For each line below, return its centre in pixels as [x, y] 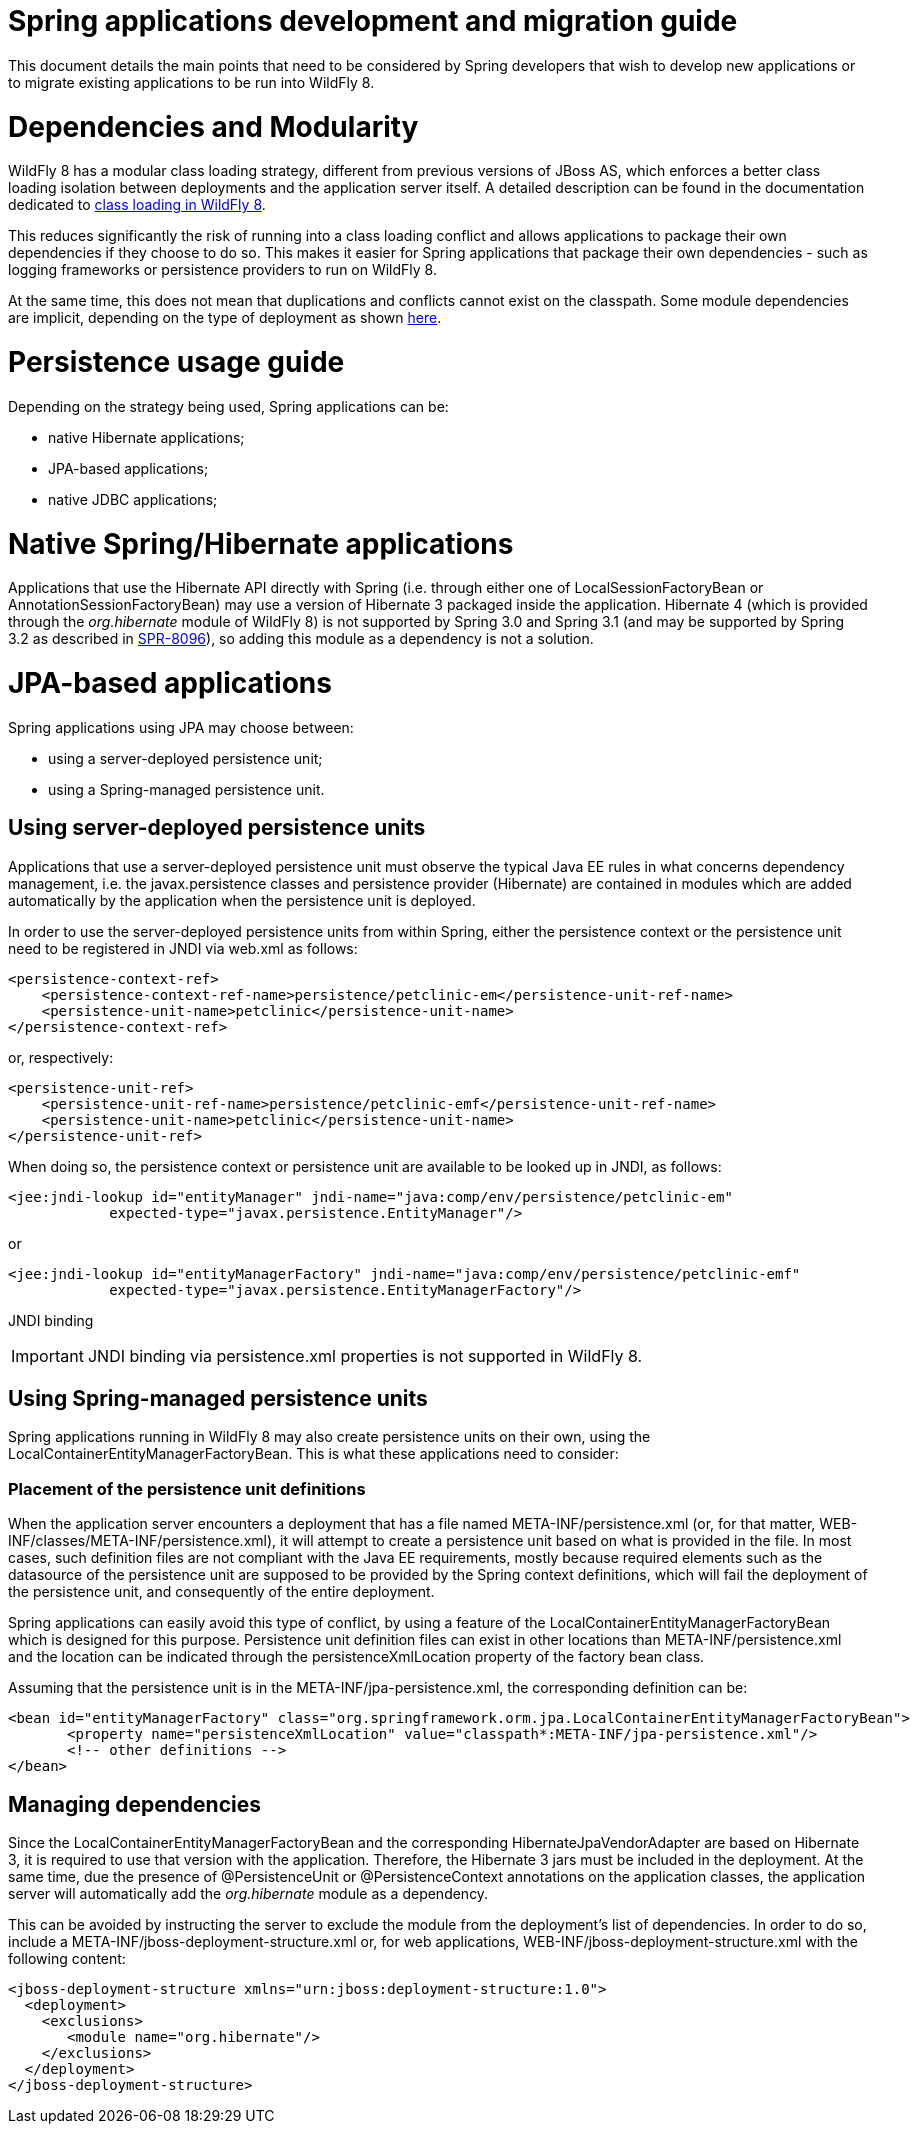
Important [47, 1355]
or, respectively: [61, 1057]
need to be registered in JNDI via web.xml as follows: [183, 948]
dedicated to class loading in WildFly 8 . [137, 205]
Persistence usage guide [176, 362]
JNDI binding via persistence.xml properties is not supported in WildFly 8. [365, 1355]
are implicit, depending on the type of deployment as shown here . [225, 318]
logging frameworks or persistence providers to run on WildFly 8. [222, 270]
